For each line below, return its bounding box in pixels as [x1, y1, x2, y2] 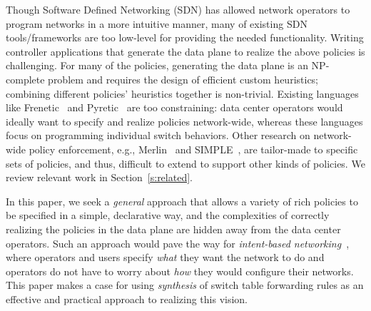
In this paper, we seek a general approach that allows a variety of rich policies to [6, 193, 358, 208]
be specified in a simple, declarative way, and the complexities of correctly [6, 208, 330, 223]
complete [6, 71, 45, 86]
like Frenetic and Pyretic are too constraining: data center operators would [6, 100, 343, 115]
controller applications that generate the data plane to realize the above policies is [6, 44, 365, 58]
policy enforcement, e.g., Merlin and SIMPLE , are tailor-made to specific [29, 141, 358, 156]
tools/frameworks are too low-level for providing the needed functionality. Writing [6, 30, 364, 45]
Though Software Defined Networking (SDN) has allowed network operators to [6, 2, 350, 16]
